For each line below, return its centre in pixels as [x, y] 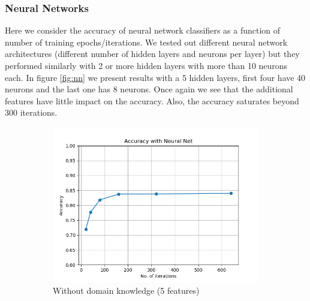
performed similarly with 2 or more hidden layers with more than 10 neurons [146, 65]
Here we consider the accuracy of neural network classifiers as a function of [143, 30]
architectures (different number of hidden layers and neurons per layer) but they [152, 54]
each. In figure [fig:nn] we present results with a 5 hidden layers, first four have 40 [155, 77]
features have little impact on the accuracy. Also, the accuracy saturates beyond [152, 100]
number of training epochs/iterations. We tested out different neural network [146, 42]
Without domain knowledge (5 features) [126, 290]
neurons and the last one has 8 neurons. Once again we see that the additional [149, 89]
